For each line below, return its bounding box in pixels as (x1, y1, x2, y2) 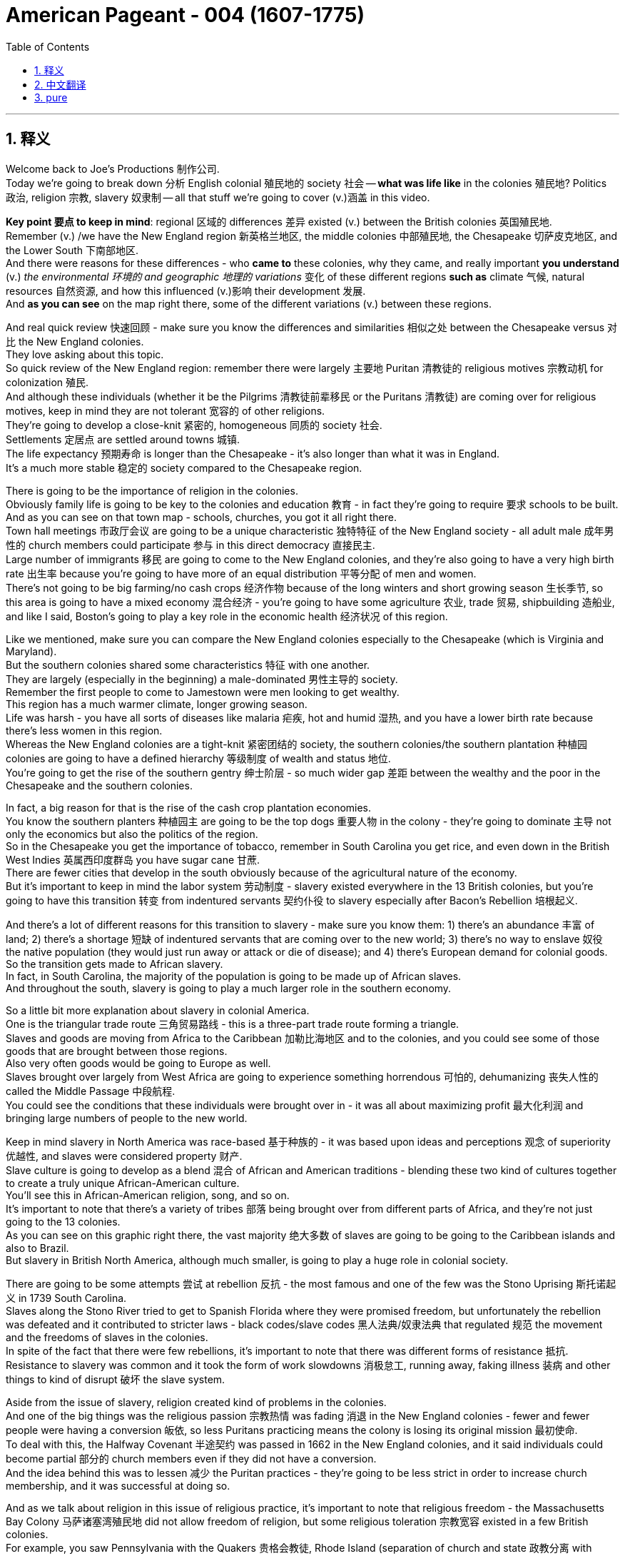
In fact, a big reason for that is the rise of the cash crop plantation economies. (6, 801, 372, 814)
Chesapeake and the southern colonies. (6, 779, 193, 792)
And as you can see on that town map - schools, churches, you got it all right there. (6, 510, 397, 523)
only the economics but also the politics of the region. (6, 827, 258, 840)
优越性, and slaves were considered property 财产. (6, 1149, 243, 1162)
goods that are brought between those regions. (6, 1044, 228, 1057)
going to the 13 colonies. (6, 1215, 121, 1228)
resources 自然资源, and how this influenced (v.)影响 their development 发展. (6, 284, 366, 297)
